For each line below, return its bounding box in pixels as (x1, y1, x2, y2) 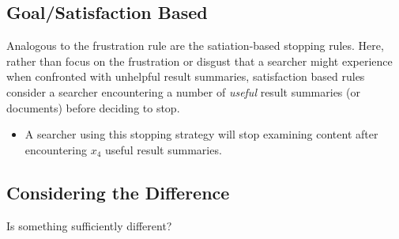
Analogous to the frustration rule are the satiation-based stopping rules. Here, (6, 37, 384, 54)
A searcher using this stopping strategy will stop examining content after (24, 126, 378, 142)
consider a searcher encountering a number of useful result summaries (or (6, 83, 360, 100)
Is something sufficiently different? (6, 217, 172, 233)
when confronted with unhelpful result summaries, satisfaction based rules (6, 68, 365, 85)
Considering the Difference (6, 180, 230, 204)
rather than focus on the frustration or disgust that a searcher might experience (6, 52, 393, 69)
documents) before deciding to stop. (6, 99, 180, 116)
